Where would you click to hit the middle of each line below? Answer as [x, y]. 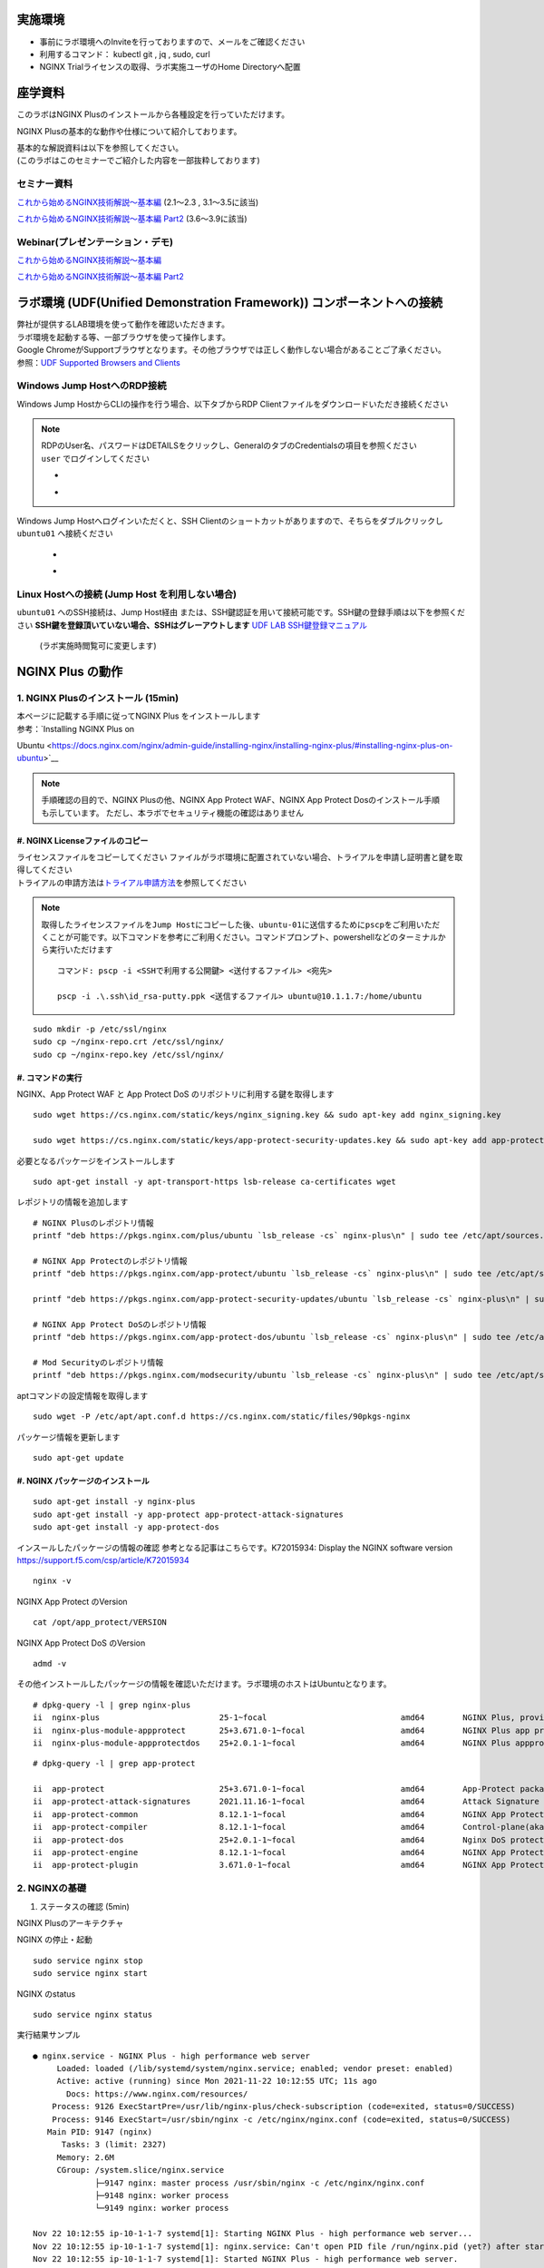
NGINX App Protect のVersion [72, 1601]
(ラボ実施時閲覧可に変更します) [98, 646]
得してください [44, 870]
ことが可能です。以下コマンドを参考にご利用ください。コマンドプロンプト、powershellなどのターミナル [243, 937]
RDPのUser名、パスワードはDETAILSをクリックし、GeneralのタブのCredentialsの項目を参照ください [229, 445]
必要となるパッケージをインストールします [96, 1160]
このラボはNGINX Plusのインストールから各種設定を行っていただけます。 [153, 114]
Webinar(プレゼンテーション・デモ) [95, 242]
